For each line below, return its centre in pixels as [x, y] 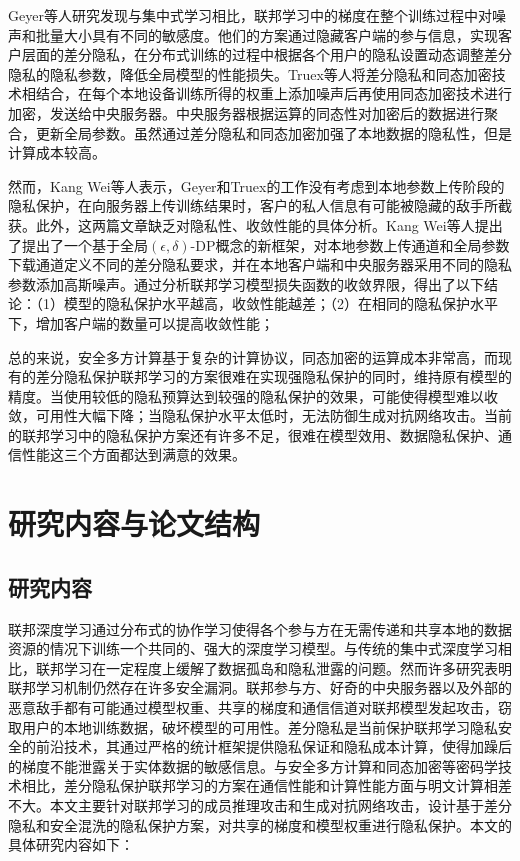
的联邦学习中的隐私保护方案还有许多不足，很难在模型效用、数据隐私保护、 [253, 434]
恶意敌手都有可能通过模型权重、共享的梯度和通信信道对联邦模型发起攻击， [253, 707]
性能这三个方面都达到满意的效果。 [133, 454]
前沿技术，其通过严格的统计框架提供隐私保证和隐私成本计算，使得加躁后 [273, 746]
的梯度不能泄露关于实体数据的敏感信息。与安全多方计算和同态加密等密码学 [253, 765]
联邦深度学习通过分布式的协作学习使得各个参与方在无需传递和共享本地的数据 [260, 628]
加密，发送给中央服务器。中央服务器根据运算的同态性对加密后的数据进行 [246, 112]
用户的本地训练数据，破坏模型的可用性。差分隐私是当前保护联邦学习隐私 [259, 726]
